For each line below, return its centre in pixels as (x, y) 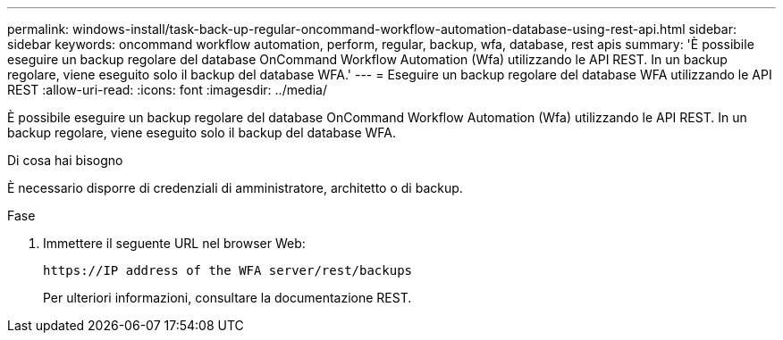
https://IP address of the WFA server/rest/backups (228, 270)
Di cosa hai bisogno (65, 160)
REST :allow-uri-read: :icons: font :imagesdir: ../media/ (167, 90)
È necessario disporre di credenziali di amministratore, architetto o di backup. (235, 188)
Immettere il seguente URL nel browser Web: (174, 243)
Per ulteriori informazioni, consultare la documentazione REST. (227, 298)
